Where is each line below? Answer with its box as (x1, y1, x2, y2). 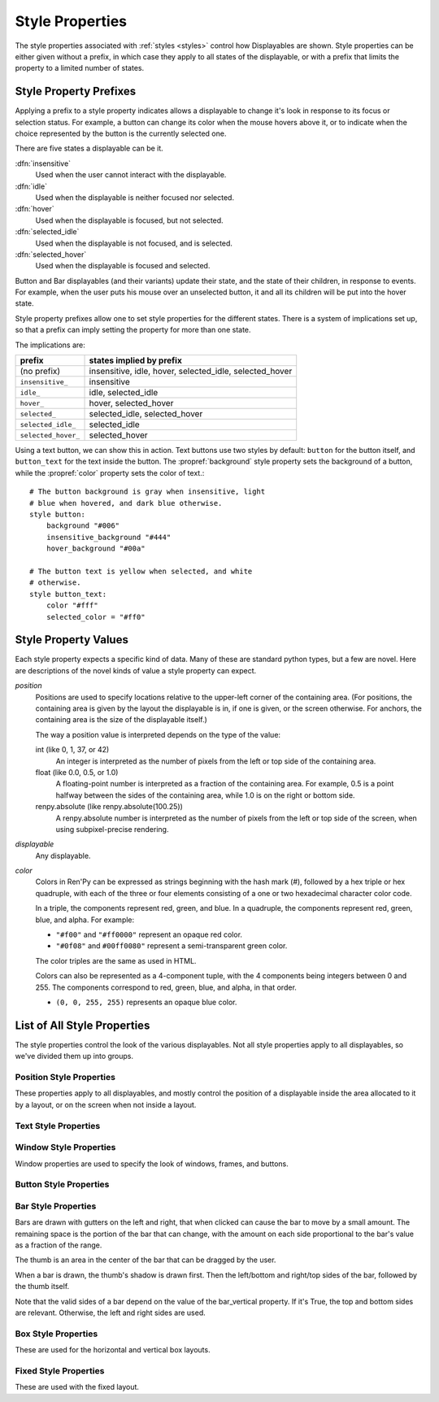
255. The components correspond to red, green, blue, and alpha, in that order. (35, 982, 297, 992)
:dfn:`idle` (15, 181, 48, 191)
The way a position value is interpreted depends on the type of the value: (35, 729, 280, 739)
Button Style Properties (15, 1179, 110, 1191)
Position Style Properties (15, 1072, 115, 1083)
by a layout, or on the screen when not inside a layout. (15, 1099, 197, 1109)
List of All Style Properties (15, 1018, 150, 1032)
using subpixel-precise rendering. (55, 824, 169, 834)
